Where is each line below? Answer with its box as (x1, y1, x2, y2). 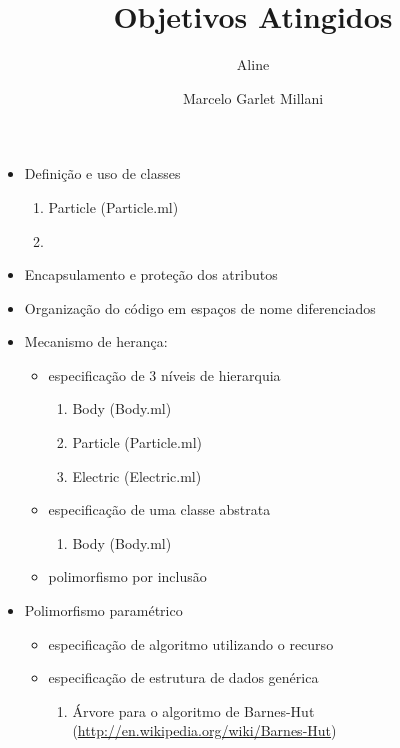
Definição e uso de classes (24, 163, 181, 184)
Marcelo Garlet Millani (182, 87, 324, 108)
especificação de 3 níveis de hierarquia (48, 364, 281, 385)
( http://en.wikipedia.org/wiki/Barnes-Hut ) (72, 720, 337, 741)
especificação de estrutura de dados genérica (48, 667, 319, 688)
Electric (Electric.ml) (72, 465, 202, 486)
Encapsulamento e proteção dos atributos (24, 264, 278, 285)
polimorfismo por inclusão (48, 566, 207, 587)
